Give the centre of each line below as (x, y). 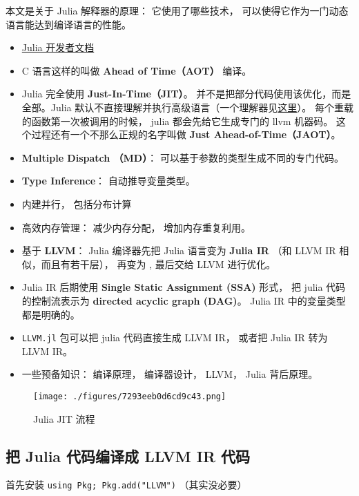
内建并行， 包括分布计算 (77, 203)
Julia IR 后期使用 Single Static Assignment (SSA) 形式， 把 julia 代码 (184, 287)
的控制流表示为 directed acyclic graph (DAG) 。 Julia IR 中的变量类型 (184, 300)
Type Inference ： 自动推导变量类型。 (108, 181)
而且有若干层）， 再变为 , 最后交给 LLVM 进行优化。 (158, 264)
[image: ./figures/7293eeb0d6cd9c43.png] (130, 396)
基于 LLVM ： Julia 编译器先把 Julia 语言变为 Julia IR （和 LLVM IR (179, 250)
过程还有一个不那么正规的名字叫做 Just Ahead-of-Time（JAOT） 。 (186, 134)
